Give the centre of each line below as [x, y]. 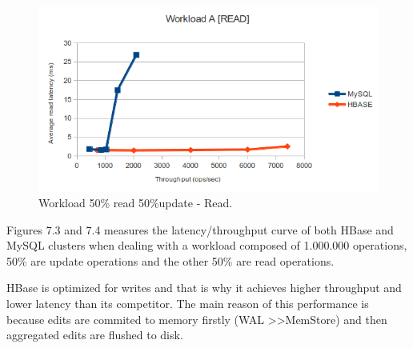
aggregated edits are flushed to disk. [95, 335]
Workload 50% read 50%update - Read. [136, 203]
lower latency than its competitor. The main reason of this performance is [188, 304]
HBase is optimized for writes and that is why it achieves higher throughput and [204, 288]
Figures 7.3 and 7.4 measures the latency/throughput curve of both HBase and [200, 229]
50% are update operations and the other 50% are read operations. [170, 260]
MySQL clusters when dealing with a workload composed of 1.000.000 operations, [207, 245]
